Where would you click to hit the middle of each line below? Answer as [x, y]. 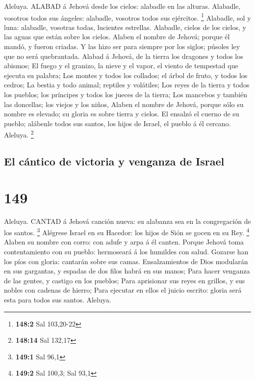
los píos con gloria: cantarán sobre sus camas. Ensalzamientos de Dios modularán [126, 261]
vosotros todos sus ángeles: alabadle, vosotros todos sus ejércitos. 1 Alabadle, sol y [127, 17]
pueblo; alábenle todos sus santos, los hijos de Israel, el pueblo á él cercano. [117, 123]
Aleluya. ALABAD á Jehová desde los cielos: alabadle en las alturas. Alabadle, [122, 6]
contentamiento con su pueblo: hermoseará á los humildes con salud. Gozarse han [126, 251]
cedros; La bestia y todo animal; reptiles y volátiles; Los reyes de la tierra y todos [127, 85]
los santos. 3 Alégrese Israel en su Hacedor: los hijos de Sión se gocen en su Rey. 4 [127, 231]
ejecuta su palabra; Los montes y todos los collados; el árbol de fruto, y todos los [126, 75]
